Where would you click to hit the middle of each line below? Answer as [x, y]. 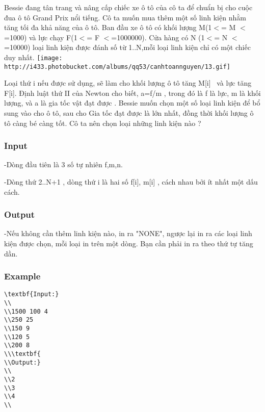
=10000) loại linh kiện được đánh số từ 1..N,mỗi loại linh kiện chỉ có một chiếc [127, 47]
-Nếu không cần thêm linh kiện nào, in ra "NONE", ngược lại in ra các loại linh [128, 233]
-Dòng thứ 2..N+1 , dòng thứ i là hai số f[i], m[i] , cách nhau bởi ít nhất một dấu [131, 182]
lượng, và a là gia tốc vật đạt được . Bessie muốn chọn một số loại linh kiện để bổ [132, 103]
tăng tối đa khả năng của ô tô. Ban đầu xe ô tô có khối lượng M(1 [108, 27]
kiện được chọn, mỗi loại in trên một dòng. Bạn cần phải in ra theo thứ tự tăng [129, 243]
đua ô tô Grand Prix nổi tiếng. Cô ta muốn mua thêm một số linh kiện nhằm [125, 17]
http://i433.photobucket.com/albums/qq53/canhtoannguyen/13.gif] [117, 67]
